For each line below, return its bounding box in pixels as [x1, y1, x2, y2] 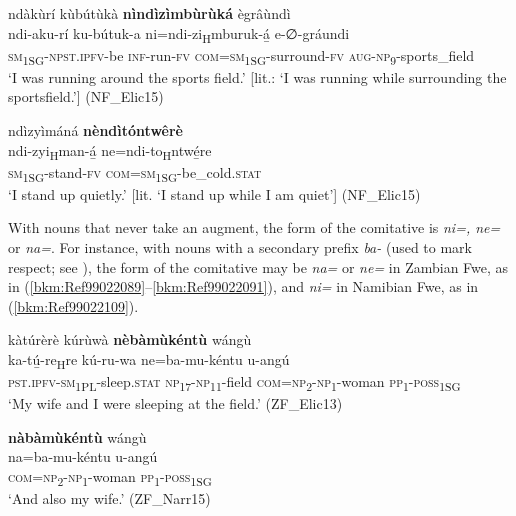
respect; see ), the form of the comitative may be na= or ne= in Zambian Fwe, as [8, 256, 509, 277]
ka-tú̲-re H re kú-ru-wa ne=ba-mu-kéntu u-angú [8, 349, 290, 372]
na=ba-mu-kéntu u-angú [8, 446, 158, 467]
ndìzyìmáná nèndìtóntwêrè [8, 120, 183, 141]
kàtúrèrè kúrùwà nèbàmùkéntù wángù [8, 329, 252, 350]
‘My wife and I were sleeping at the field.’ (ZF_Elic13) [8, 393, 343, 414]
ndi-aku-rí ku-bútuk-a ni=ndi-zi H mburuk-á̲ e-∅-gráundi [8, 22, 350, 46]
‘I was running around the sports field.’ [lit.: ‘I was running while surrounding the [8, 66, 507, 87]
